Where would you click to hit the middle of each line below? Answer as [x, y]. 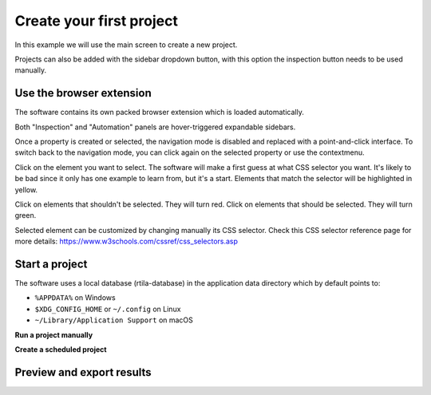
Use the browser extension [83, 93]
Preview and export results [83, 372]
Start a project [51, 264]
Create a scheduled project [61, 350]
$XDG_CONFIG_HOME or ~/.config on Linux [108, 309]
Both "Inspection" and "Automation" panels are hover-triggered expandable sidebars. [155, 127]
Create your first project [97, 21]
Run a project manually [54, 334]
